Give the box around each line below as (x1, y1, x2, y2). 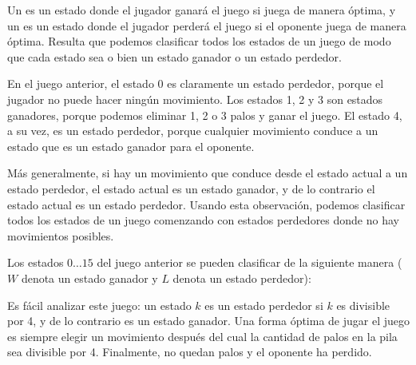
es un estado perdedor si (204, 296, 323, 313)
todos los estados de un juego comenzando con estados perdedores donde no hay (7, 212, 399, 228)
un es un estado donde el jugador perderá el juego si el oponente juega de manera (7, 17, 406, 34)
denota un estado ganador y (21, 269, 158, 286)
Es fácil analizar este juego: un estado (7, 296, 192, 313)
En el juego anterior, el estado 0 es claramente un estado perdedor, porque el (7, 75, 384, 92)
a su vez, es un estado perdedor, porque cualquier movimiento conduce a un (7, 122, 378, 139)
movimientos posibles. (7, 227, 114, 244)
